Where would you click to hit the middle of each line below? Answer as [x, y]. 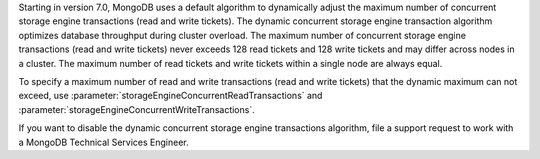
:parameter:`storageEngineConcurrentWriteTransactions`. [136, 109]
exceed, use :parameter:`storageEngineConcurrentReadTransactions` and [170, 96]
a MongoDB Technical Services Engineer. [103, 142]
